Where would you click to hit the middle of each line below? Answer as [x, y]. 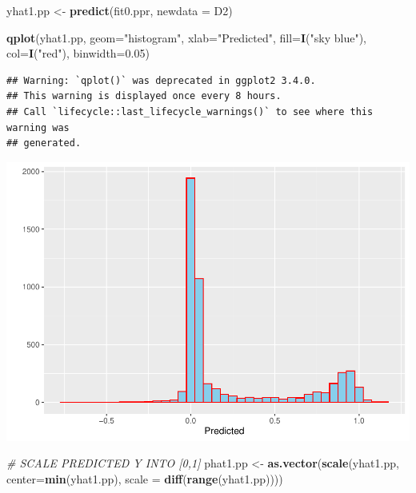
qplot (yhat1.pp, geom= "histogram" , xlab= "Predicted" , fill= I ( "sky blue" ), [187, 37]
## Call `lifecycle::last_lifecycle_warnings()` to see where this [190, 111]
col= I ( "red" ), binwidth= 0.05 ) [78, 53]
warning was [38, 127]
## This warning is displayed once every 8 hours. [144, 96]
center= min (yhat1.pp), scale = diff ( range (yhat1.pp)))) [145, 478]
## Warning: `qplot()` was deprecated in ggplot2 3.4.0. [161, 80]
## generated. [44, 143]
